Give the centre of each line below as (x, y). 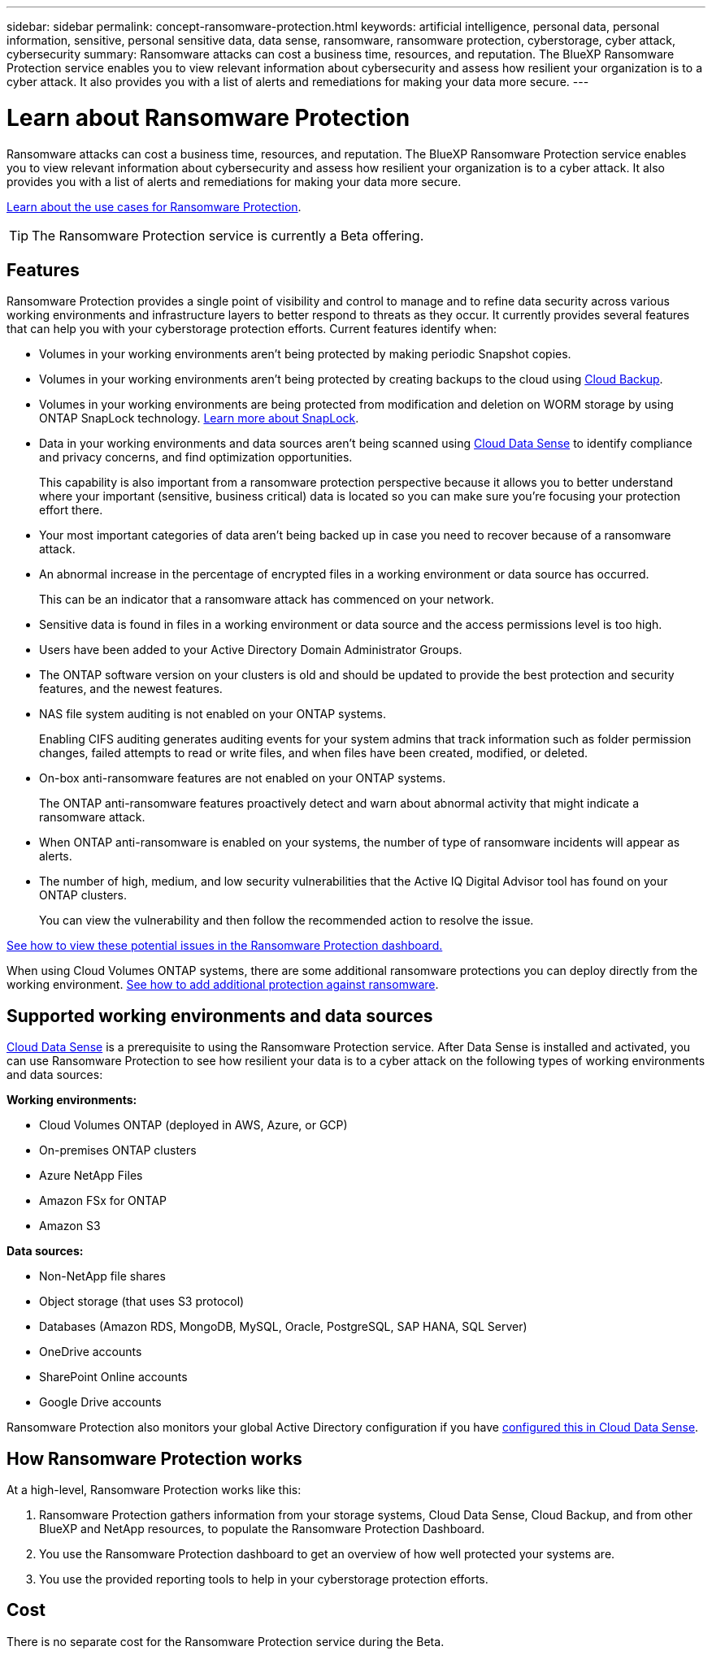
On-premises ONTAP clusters (118, 1150)
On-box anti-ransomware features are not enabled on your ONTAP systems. (243, 778)
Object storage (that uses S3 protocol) (142, 1302)
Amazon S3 (70, 1226)
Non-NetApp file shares (102, 1276)
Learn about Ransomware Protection (208, 117)
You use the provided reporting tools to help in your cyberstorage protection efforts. (264, 1579)
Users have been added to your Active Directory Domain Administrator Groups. (251, 650)
